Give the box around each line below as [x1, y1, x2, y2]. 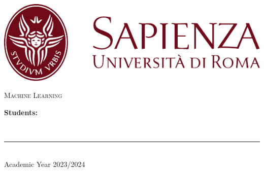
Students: [4, 107, 38, 117]
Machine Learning [4, 90, 62, 100]
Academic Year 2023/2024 [4, 158, 85, 169]
